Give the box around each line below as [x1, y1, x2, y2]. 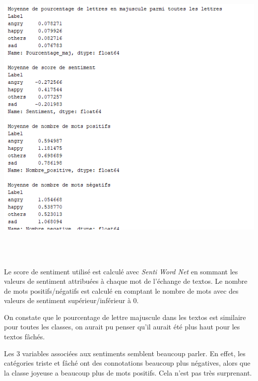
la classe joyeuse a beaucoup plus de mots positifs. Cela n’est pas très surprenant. [4, 367, 252, 378]
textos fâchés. [4, 331, 45, 342]
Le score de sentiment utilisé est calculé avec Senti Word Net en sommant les [4, 266, 238, 276]
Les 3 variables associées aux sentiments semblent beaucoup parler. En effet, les [4, 348, 246, 358]
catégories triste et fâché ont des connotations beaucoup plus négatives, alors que [4, 358, 251, 368]
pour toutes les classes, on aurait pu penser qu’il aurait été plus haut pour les [4, 321, 240, 332]
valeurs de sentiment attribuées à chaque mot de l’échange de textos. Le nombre [4, 276, 248, 286]
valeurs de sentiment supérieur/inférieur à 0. [4, 295, 139, 306]
